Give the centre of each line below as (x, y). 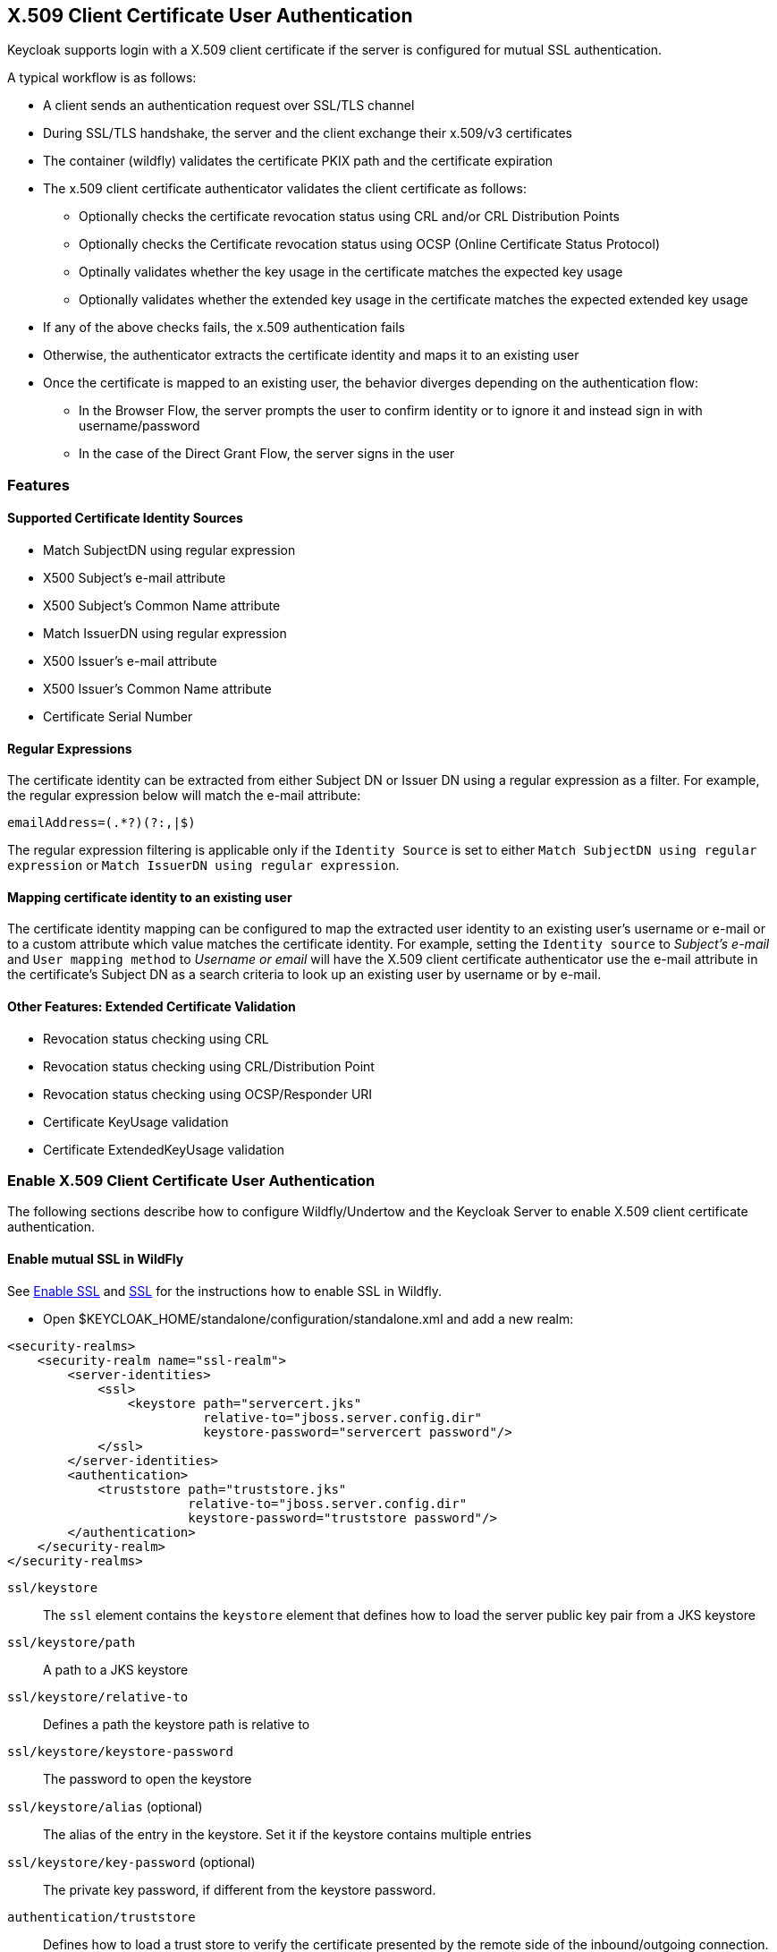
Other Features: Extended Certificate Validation (152, 1007)
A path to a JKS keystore (116, 1669)
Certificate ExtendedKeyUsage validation (164, 1149)
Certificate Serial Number (118, 717)
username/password (139, 426)
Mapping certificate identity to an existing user (150, 897)
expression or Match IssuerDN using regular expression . (203, 865)
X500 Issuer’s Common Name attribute (157, 689)
